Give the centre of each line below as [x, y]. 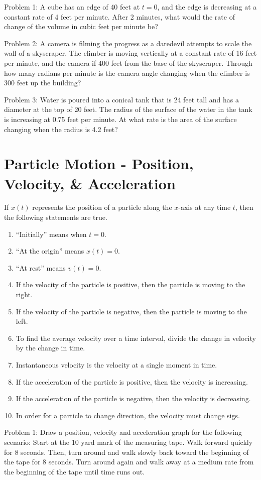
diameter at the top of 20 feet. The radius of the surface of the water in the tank [128, 109]
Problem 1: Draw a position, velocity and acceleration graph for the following [123, 432]
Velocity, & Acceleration [90, 183]
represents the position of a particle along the [102, 207]
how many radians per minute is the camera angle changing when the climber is [127, 73]
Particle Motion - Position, [99, 163]
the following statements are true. [56, 217]
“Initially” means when [51, 234]
